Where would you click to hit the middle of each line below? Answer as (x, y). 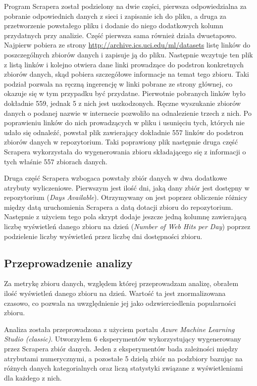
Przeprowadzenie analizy (68, 263)
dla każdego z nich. (33, 377)
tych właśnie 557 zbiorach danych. (56, 161)
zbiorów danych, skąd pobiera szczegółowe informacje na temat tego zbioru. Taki (127, 74)
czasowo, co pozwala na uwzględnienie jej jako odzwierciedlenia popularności (120, 303)
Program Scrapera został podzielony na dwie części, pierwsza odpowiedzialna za (125, 6)
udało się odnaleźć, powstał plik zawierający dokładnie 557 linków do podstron (124, 132)
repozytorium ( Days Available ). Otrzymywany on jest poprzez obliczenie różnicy (126, 197)
